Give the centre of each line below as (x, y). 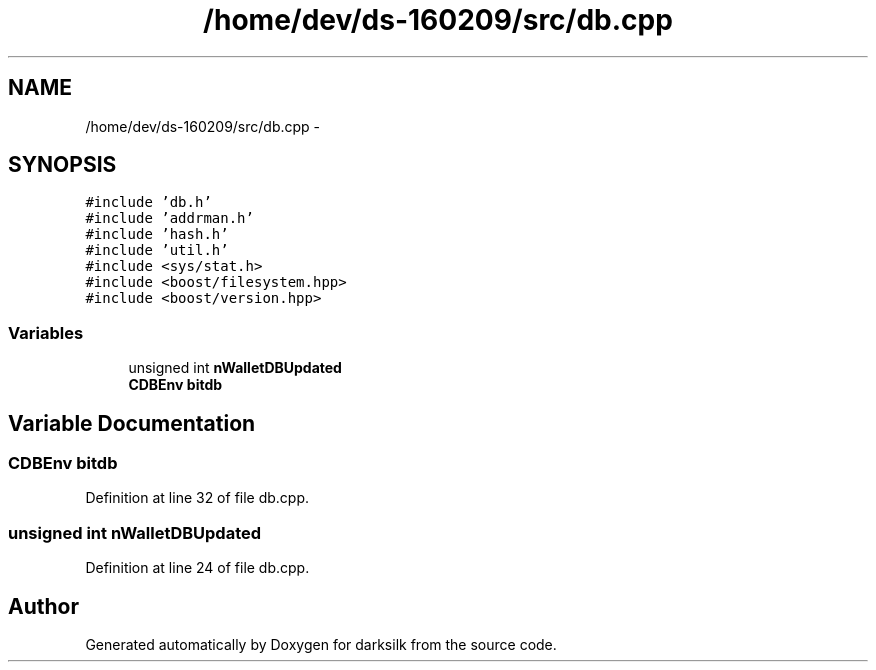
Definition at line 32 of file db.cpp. (197, 498)
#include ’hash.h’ (157, 234)
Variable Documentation (132, 423)
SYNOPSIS (62, 165)
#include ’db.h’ (148, 202)
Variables (46, 332)
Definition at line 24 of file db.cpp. (197, 568)
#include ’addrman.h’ (169, 218)
